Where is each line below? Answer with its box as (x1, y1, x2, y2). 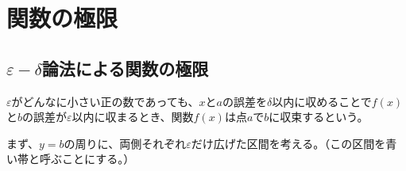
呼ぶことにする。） (39, 150, 135, 167)
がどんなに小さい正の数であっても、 (11, 93, 199, 109)
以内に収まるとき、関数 (72, 108, 194, 125)
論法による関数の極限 (41, 55, 209, 80)
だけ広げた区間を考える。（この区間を (191, 135, 386, 151)
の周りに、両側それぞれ (64, 135, 187, 151)
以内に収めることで (272, 93, 372, 109)
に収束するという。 (269, 108, 369, 125)
